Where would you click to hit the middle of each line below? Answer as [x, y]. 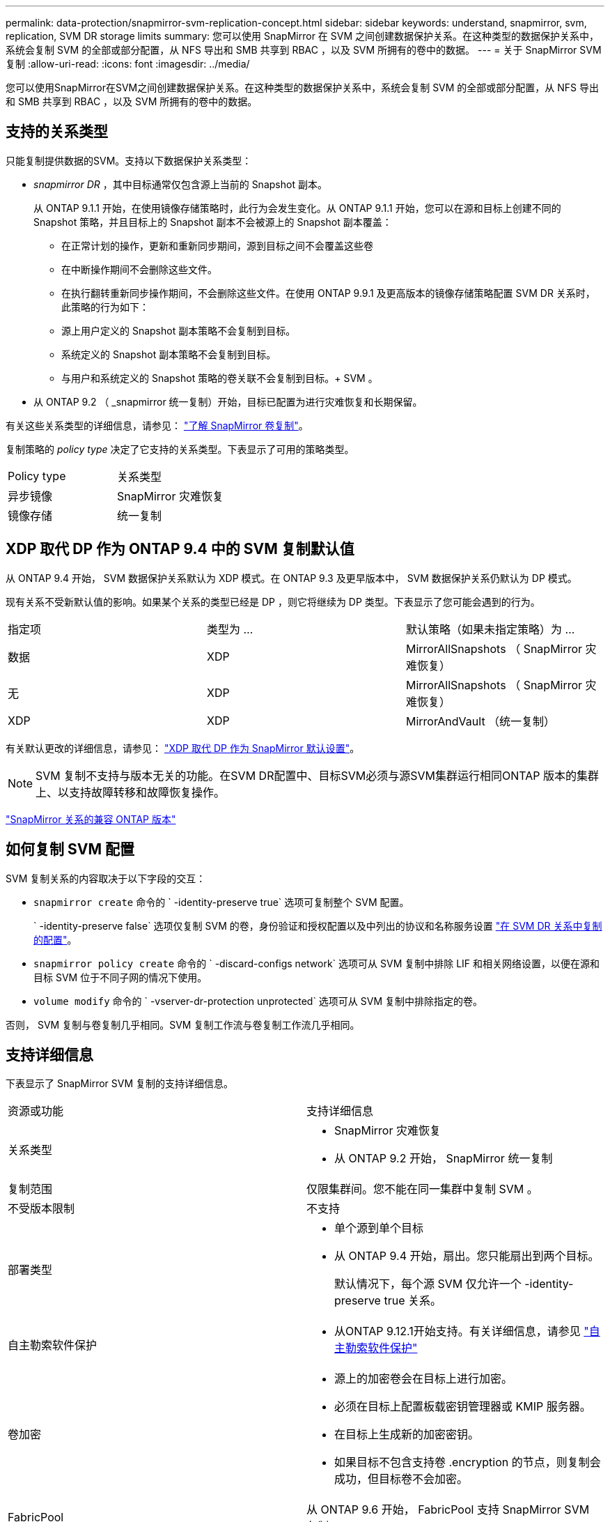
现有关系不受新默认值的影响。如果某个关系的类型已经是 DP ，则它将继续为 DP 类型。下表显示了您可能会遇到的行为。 [273, 601]
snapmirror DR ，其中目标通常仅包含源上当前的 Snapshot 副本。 [180, 184]
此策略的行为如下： [105, 307]
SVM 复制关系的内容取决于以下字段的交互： [106, 878]
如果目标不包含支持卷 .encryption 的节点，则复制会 [468, 1462]
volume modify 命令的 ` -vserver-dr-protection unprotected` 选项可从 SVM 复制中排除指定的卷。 [258, 1001]
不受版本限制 [41, 1209]
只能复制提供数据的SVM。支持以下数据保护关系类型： [129, 160]
